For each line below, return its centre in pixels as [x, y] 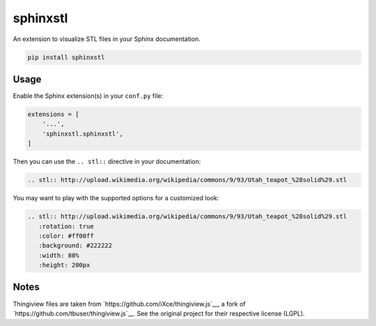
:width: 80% [59, 255]
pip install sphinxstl [66, 57]
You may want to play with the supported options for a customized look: [116, 198]
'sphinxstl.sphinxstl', [83, 133]
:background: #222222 [76, 246]
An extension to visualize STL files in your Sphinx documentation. [107, 39]
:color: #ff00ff [66, 236]
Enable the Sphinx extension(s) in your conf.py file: [88, 96]
